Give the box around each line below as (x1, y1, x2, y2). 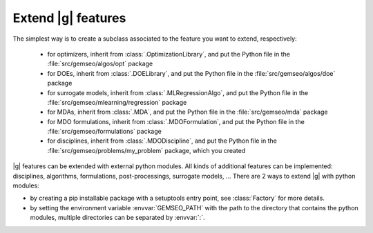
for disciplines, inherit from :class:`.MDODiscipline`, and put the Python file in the (47, 136, 278, 145)
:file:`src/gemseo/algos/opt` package (47, 59, 153, 68)
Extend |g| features (12, 10, 126, 26)
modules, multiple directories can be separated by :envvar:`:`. (30, 214, 205, 222)
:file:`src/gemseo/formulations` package (47, 128, 162, 136)
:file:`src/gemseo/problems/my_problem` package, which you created (47, 146, 246, 154)
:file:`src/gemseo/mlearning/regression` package (47, 98, 187, 106)
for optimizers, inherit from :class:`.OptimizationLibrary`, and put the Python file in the (47, 50, 290, 58)
